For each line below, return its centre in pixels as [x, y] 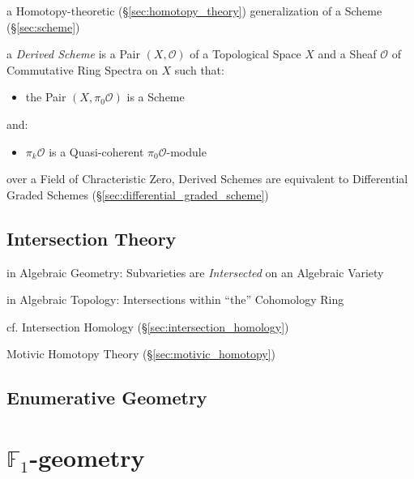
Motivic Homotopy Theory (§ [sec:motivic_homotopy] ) [141, 354]
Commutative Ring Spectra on [82, 69]
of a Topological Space [245, 54]
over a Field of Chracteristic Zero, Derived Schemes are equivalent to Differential [207, 179]
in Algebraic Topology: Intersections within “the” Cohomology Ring [175, 299]
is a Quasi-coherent [96, 151]
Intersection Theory [92, 238]
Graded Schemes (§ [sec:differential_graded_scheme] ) [138, 194]
